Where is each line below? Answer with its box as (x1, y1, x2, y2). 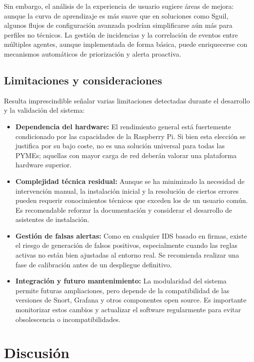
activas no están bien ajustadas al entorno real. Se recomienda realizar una (15, 250, 239, 260)
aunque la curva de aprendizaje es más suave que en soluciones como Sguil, (4, 10, 229, 20)
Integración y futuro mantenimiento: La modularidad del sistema (15, 276, 227, 286)
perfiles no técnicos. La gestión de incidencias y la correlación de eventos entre (4, 29, 238, 40)
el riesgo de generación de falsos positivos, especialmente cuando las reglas (15, 240, 237, 250)
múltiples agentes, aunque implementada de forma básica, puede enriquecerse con (4, 39, 248, 49)
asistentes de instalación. (15, 214, 89, 224)
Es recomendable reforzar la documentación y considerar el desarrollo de (15, 204, 233, 215)
